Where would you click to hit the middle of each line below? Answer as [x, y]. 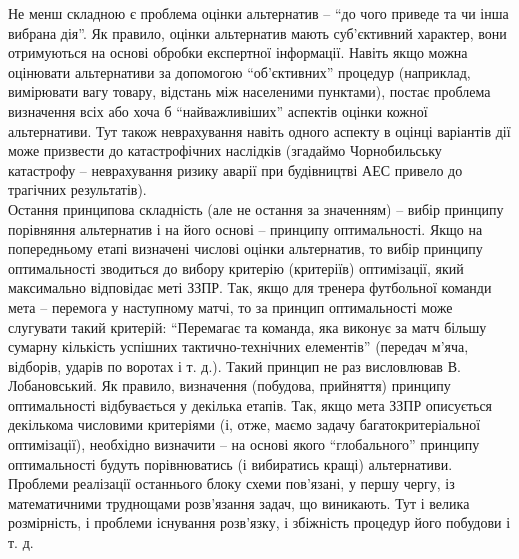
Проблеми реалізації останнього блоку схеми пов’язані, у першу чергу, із [231, 483]
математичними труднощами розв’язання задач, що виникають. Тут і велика [239, 502]
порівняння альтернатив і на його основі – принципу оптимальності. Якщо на [245, 228]
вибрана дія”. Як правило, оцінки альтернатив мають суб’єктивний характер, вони [257, 32]
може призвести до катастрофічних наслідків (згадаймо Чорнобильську [225, 150]
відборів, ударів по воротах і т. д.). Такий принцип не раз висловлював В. [234, 365]
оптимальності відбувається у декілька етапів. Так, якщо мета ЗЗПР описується [250, 404]
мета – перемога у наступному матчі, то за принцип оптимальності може [230, 306]
